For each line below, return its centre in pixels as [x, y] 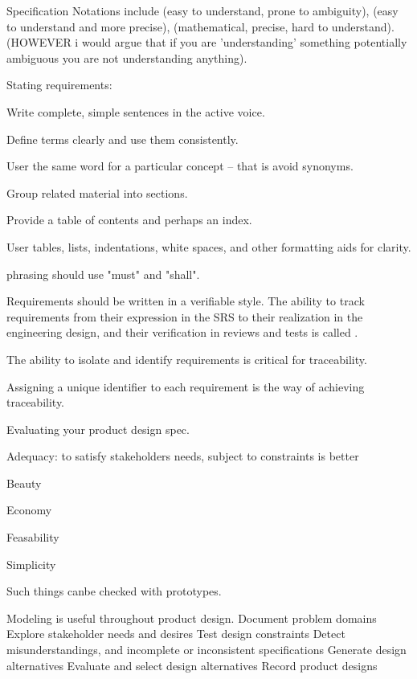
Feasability [33, 537]
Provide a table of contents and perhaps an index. [129, 220]
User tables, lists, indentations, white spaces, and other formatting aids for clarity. [209, 246]
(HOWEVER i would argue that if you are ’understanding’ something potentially [207, 42]
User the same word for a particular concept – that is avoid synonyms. [180, 166]
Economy [29, 510]
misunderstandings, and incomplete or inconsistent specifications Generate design [206, 650]
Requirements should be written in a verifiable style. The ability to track [186, 301]
